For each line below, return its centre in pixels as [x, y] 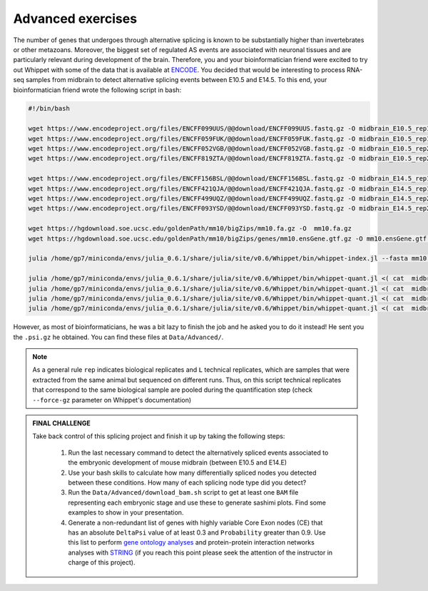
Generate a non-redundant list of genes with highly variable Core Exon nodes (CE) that [195, 522]
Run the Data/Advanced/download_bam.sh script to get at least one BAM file [183, 492]
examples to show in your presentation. [126, 512]
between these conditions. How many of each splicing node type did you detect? [187, 483]
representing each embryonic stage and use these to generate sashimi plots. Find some [197, 502]
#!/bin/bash [49, 108]
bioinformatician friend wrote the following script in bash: [97, 90]
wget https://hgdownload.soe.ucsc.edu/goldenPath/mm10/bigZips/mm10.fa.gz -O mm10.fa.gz [190, 229]
